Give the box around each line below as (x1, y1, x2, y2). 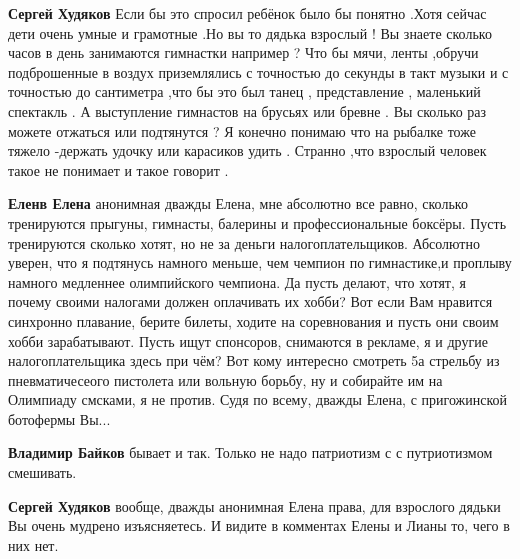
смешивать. (8, 462, 77, 483)
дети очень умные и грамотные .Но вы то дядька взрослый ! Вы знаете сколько (8, 22, 492, 43)
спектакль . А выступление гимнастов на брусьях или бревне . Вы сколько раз (8, 100, 487, 121)
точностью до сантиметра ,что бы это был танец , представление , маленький (8, 81, 481, 102)
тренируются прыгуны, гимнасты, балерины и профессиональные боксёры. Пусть (8, 212, 507, 233)
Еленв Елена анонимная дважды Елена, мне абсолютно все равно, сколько (8, 193, 468, 214)
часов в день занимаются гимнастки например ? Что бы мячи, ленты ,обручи (8, 42, 479, 63)
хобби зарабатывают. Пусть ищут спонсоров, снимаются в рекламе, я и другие (8, 330, 488, 351)
